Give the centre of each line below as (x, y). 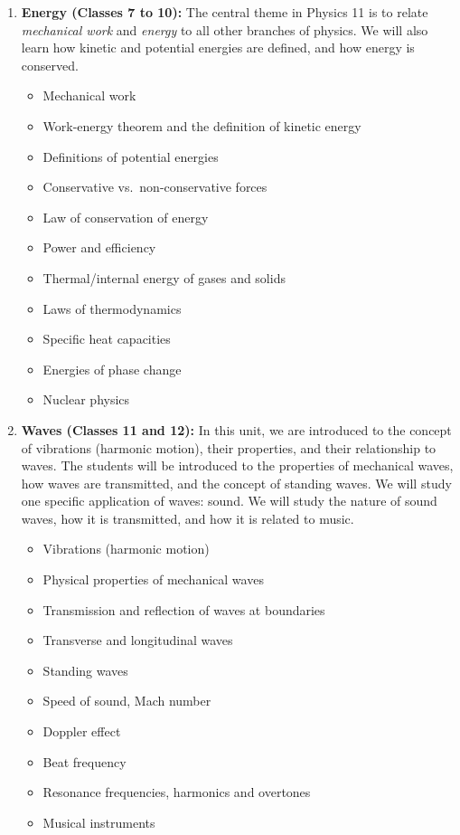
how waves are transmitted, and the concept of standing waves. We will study (236, 483)
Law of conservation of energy (126, 217)
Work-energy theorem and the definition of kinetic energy (202, 125)
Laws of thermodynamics (112, 308)
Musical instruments (99, 822)
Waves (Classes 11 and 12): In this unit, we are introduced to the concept (236, 429)
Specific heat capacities (107, 339)
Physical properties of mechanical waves (153, 579)
